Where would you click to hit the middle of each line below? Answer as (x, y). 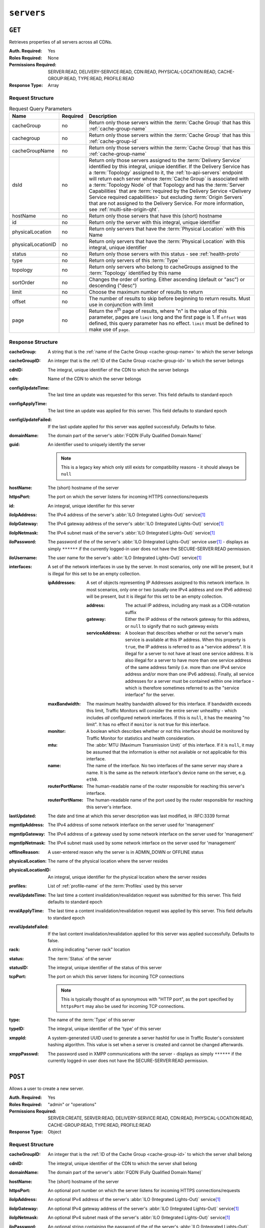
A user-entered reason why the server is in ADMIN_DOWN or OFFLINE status (126, 852)
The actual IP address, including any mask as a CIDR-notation (188, 605)
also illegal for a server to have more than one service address (188, 660)
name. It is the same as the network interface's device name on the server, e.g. (166, 772)
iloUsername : (23, 558)
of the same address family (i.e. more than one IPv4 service (185, 667)
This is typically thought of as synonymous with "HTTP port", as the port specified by (147, 999)
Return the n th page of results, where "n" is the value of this (158, 310)
